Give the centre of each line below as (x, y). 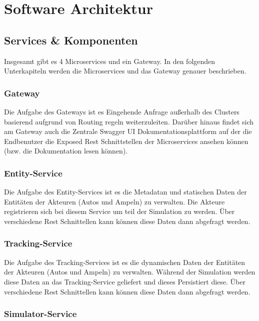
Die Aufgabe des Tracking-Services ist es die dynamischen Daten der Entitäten (125, 262)
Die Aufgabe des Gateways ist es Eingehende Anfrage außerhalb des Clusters (122, 111)
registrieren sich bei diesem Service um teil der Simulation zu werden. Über (119, 211)
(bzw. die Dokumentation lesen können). (66, 151)
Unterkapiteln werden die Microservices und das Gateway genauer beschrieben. (125, 71)
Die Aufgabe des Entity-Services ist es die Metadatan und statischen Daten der (125, 192)
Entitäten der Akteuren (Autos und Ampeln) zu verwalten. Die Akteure (114, 201)
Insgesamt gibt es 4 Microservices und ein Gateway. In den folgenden (110, 61)
